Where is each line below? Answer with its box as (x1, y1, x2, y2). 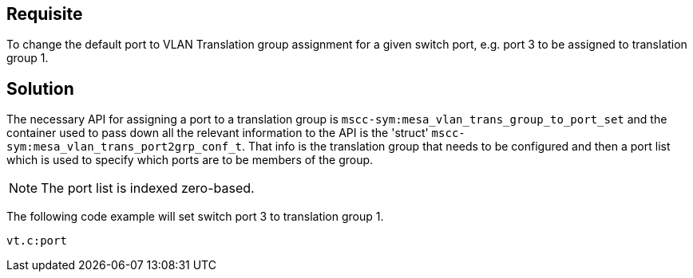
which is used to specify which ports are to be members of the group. (6, 153, 374, 167)
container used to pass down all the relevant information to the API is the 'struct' (6, 126, 429, 140)
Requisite (6, 4, 83, 24)
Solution (6, 78, 74, 99)
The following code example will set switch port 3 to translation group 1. (6, 209, 384, 224)
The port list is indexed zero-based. (41, 180, 255, 197)
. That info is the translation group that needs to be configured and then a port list (242, 139, 671, 154)
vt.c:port (6, 234, 67, 248)
